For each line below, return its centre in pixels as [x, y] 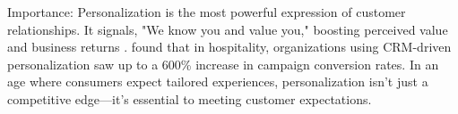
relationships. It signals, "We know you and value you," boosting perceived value [228, 29]
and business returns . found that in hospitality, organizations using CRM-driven [229, 47]
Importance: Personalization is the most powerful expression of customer [207, 12]
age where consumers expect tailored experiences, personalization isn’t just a [218, 81]
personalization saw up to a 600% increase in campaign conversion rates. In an [223, 64]
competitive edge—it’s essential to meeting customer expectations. [190, 98]
